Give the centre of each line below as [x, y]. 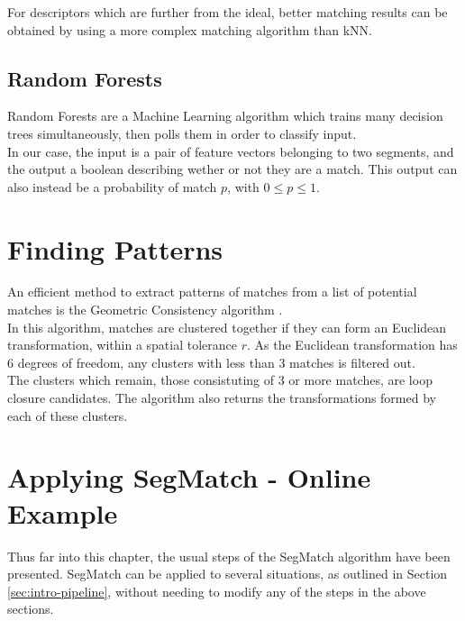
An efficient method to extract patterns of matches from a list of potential [212, 292]
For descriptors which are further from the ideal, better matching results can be [228, 12]
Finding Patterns [115, 248]
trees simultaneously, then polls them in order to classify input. [182, 133]
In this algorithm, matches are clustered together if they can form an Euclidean [227, 327]
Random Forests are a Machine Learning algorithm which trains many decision [225, 116]
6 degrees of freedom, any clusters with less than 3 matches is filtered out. [211, 362]
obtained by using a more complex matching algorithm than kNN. [190, 29]
